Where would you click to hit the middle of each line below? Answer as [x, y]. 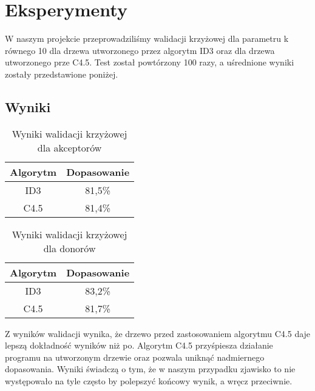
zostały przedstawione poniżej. [62, 74]
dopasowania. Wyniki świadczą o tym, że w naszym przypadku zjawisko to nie [150, 369]
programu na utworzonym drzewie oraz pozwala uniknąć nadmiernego [135, 357]
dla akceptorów [69, 147]
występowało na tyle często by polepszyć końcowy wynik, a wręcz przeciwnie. [149, 381]
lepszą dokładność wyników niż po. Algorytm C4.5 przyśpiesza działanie [139, 345]
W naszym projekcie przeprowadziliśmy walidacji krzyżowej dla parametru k [147, 38]
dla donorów [69, 248]
